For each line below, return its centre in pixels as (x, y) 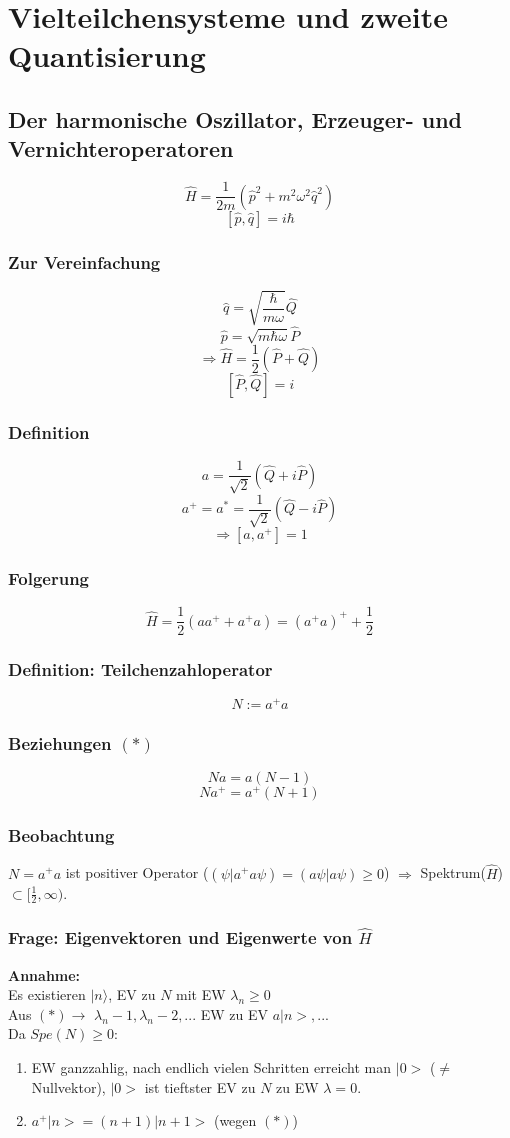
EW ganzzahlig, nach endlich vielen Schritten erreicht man (211, 1066)
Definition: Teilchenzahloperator (140, 669)
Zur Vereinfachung (84, 261)
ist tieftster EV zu (200, 1086)
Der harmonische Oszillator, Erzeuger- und (235, 118)
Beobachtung (61, 835)
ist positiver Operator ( (137, 872)
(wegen (235, 1120)
